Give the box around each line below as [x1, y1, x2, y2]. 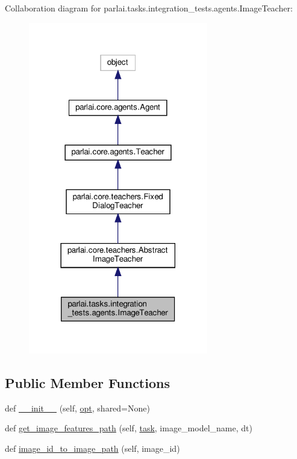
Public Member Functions [5, 373, 170, 392]
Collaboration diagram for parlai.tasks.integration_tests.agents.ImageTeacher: [5, 2, 293, 14]
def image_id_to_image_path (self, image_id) [5, 442, 180, 454]
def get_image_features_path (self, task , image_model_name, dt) [5, 422, 252, 434]
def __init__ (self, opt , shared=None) [5, 401, 150, 414]
